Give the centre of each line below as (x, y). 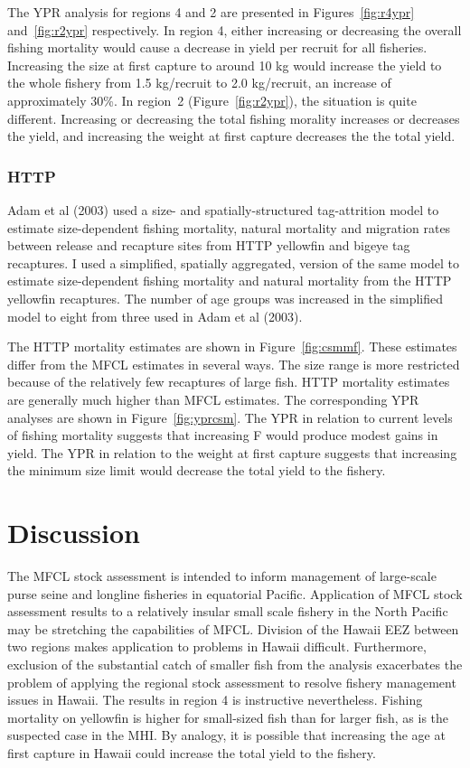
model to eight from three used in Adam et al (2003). (155, 316)
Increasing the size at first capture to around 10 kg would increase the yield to (225, 65)
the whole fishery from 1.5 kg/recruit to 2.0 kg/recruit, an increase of (199, 83)
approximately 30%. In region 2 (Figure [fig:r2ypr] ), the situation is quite (212, 100)
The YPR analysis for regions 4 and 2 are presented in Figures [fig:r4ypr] (211, 12)
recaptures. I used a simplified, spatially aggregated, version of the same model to (233, 262)
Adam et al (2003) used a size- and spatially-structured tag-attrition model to (223, 209)
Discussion (74, 533)
